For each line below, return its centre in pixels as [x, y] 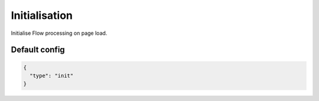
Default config [38, 50]
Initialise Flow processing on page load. [59, 33]
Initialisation [42, 15]
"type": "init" [52, 76]
